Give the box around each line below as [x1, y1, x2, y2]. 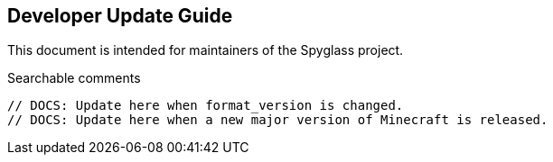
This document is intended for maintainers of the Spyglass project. [7, 42, 404, 58]
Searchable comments [7, 70, 141, 86]
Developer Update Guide [7, 4, 233, 27]
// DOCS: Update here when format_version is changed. [7, 98, 404, 113]
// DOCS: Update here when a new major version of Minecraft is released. [7, 112, 548, 128]
